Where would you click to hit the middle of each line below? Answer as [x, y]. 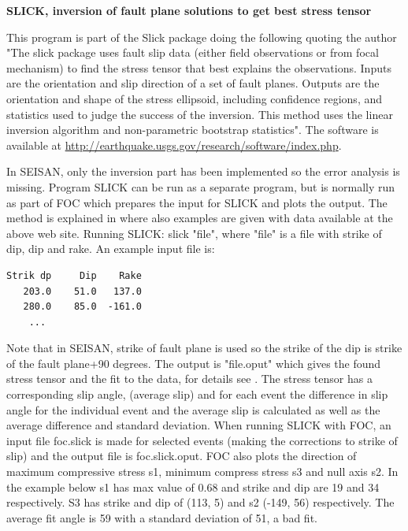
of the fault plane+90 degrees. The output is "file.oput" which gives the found [194, 363]
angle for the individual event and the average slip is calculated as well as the [193, 409]
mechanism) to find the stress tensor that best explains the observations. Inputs [199, 67]
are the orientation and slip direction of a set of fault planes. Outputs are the [193, 83]
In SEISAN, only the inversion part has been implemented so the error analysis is [203, 171]
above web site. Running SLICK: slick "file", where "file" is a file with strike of [194, 233]
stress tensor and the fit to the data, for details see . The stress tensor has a [189, 379]
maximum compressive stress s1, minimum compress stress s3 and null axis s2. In [202, 472]
